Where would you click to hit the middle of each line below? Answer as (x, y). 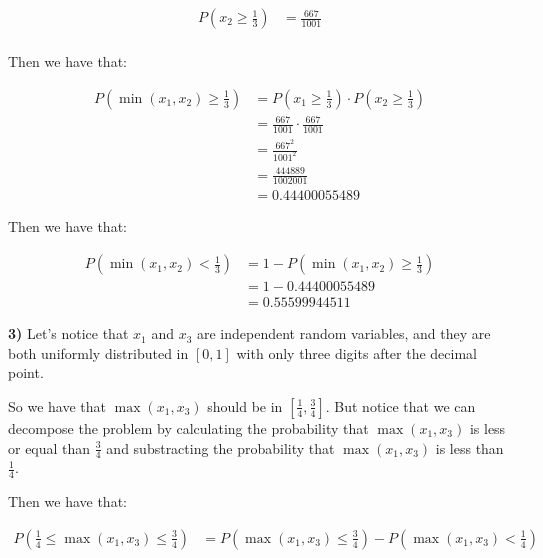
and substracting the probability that (220, 447)
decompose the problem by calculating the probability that (188, 427)
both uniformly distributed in (98, 352)
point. (26, 372)
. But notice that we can (400, 405)
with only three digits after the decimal (356, 352)
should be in (245, 405)
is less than (469, 447)
